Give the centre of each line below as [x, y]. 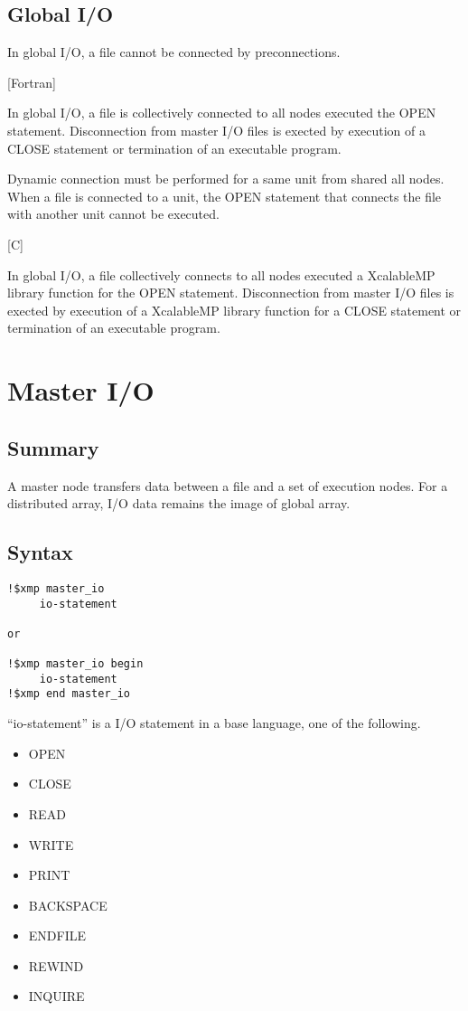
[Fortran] [32, 82]
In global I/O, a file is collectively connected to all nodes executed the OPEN [222, 113]
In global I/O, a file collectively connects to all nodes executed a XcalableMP [221, 274]
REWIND [56, 965]
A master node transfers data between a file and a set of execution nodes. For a [228, 485]
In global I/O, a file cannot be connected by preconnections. [174, 52]
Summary [53, 447]
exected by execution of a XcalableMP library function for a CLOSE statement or [234, 310]
